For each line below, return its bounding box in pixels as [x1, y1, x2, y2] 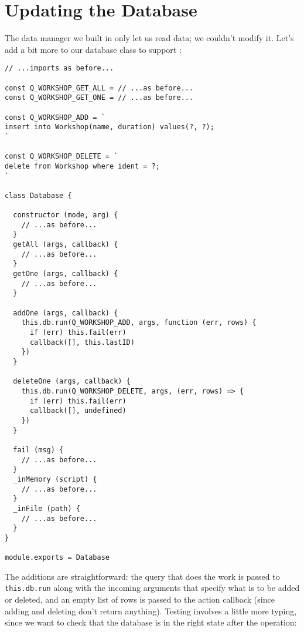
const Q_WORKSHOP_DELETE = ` [5, 152, 118, 161]
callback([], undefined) [29, 406, 127, 415]
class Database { [5, 191, 72, 200]
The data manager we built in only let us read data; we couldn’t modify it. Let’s [5, 32, 294, 44]
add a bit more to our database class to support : [5, 43, 182, 55]
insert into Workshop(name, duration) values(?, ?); [5, 123, 214, 132]
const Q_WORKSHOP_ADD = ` [5, 113, 105, 122]
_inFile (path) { [13, 504, 80, 513]
